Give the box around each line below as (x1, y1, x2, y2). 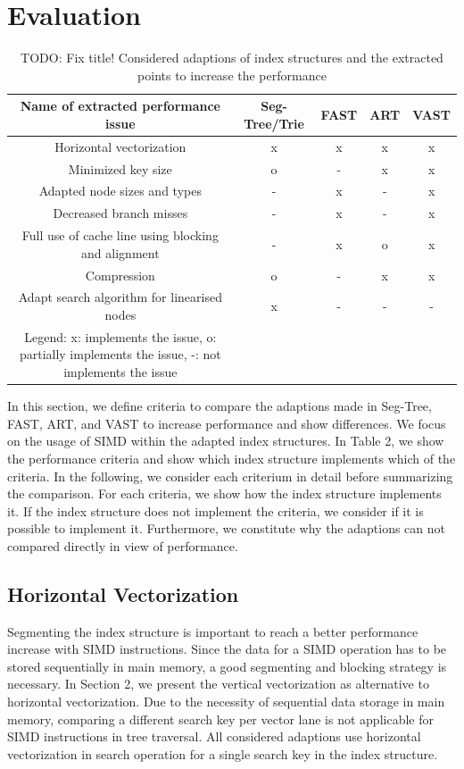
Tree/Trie (244, 113, 304, 132)
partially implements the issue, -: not (19, 345, 221, 364)
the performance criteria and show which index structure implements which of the (7, 448, 456, 467)
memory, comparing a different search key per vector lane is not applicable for (7, 709, 434, 728)
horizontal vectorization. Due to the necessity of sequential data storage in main (7, 692, 445, 711)
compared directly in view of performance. (7, 536, 238, 555)
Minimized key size (68, 159, 172, 178)
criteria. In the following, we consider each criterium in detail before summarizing (7, 466, 453, 485)
